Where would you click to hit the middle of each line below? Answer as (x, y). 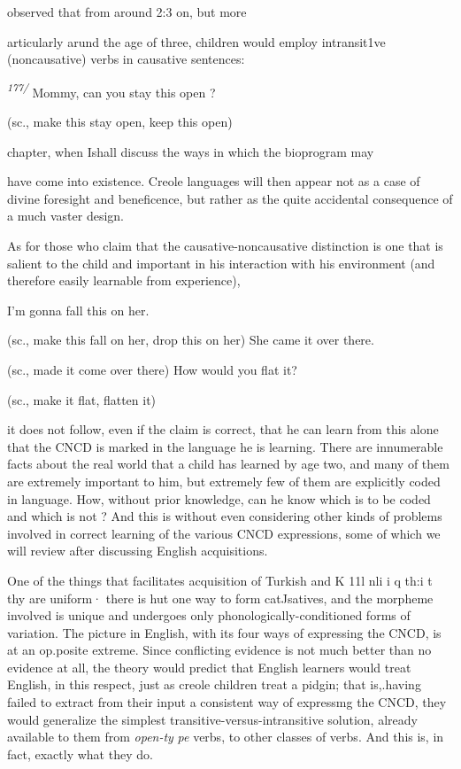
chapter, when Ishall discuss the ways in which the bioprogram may (191, 151)
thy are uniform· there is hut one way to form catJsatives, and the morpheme (220, 598)
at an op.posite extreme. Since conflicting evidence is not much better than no (219, 650)
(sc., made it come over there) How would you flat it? (152, 369)
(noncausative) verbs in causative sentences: (126, 59)
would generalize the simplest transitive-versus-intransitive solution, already (212, 719)
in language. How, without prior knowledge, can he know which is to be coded (219, 498)
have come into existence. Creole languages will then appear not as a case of (214, 181)
